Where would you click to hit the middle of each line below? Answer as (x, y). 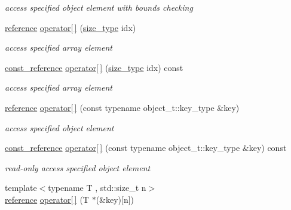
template (21, 188)
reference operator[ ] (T (47, 199)
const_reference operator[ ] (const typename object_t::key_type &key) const (146, 148)
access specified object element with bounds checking (99, 7)
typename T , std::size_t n (97, 188)
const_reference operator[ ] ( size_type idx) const (94, 67)
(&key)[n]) (115, 199)
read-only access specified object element (78, 167)
